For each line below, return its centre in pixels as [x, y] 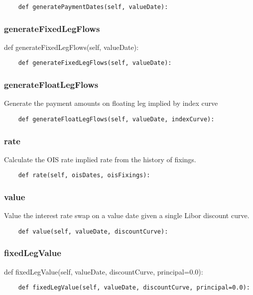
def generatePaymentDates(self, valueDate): [93, 7]
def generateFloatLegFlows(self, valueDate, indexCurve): [116, 119]
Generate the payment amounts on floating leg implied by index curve [111, 103]
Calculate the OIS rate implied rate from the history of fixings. [100, 159]
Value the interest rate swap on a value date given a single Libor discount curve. [127, 215]
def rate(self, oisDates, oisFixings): [84, 175]
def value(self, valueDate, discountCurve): [93, 231]
